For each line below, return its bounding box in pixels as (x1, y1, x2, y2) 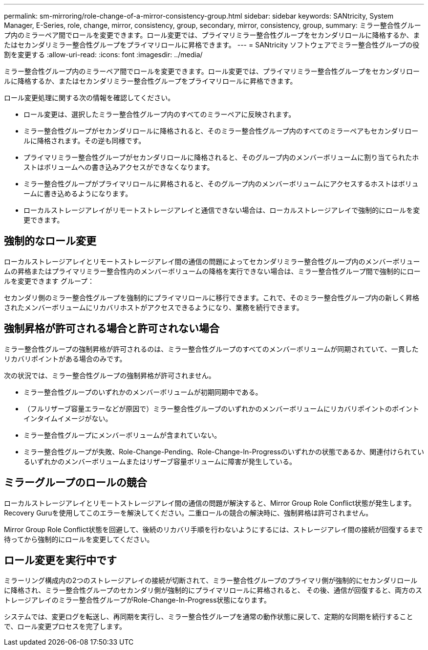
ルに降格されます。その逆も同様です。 (23, 136, 146, 145)
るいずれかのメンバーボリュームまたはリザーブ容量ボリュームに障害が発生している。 (23, 457, 296, 466)
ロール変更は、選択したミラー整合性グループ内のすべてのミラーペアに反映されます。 (23, 110, 296, 118)
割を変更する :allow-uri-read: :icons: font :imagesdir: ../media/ (4, 50, 203, 59)
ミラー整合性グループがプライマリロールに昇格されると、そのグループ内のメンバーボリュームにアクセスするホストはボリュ (23, 179, 419, 188)
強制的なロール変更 (4, 235, 96, 247)
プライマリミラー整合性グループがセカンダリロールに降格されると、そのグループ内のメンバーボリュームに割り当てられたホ (23, 153, 419, 161)
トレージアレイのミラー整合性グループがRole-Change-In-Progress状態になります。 (4, 596, 271, 605)
